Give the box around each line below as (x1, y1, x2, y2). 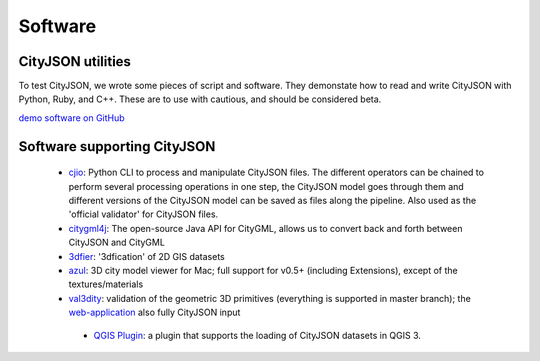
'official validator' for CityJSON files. (68, 208, 219, 220)
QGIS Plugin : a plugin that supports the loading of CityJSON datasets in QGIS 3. (93, 329, 422, 341)
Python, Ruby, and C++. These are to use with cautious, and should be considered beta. (18, 93, 382, 105)
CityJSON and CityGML (68, 236, 165, 249)
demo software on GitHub (18, 111, 125, 124)
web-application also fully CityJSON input (68, 306, 241, 319)
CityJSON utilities (18, 53, 132, 70)
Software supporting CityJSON (18, 138, 216, 155)
